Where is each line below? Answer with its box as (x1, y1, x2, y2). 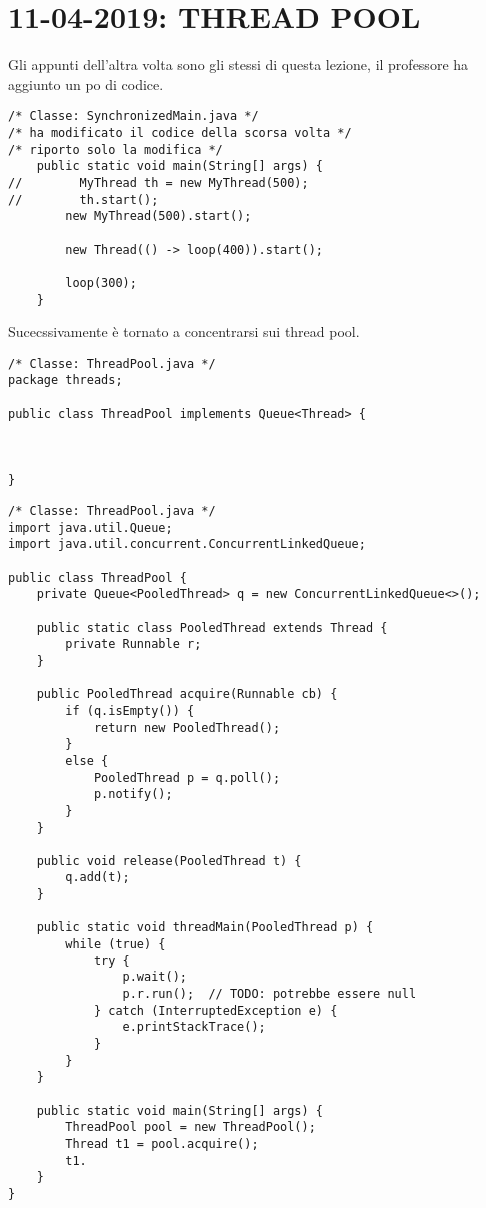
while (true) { (65, 937, 166, 952)
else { (65, 753, 109, 768)
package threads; (8, 373, 123, 388)
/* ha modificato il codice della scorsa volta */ (8, 125, 352, 140)
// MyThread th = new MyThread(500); (8, 175, 309, 190)
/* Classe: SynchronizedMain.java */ (8, 109, 259, 124)
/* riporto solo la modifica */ (8, 142, 223, 157)
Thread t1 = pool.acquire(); (65, 1136, 259, 1151)
